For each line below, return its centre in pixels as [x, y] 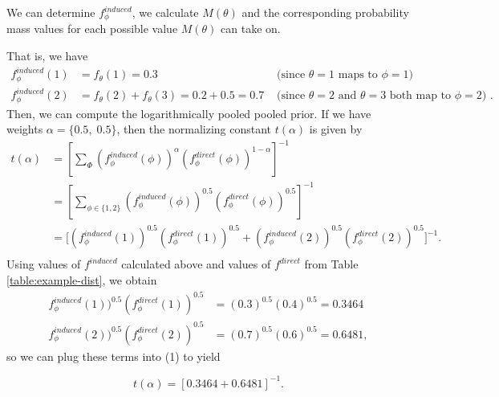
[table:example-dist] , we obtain [82, 280]
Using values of [44, 264]
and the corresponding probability [325, 12]
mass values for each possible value [92, 29]
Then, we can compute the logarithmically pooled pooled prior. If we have [189, 113]
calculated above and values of [196, 264]
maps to [358, 75]
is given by [336, 129]
